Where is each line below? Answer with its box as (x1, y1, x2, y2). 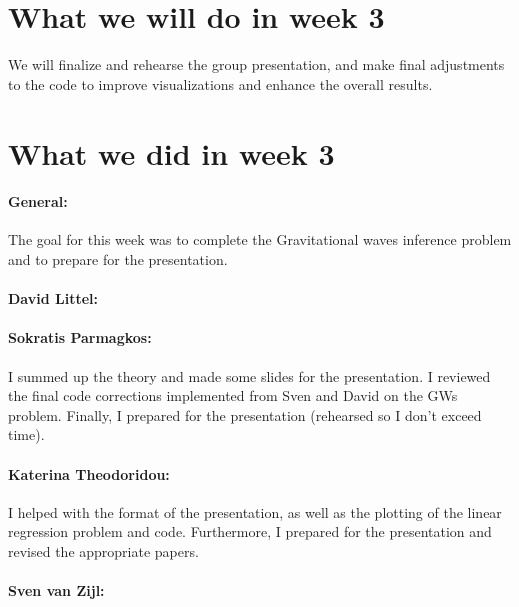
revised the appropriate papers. (8, 541, 199, 562)
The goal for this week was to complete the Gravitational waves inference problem (8, 229, 512, 250)
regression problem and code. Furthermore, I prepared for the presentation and (8, 521, 492, 542)
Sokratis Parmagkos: (8, 327, 152, 348)
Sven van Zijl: (8, 580, 105, 601)
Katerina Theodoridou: (8, 463, 170, 484)
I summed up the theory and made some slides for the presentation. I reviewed (8, 365, 491, 386)
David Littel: (8, 288, 98, 309)
